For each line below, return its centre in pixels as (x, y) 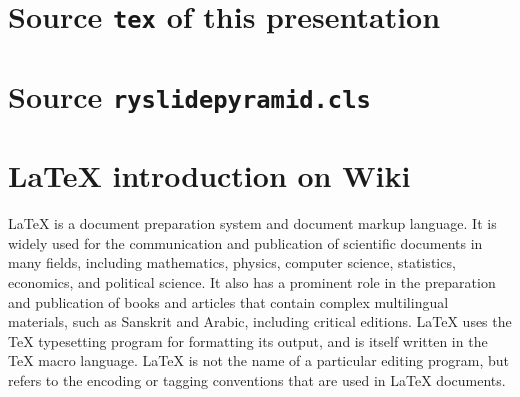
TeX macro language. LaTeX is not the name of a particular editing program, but (258, 360)
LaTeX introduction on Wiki (209, 175)
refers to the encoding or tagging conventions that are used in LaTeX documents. (257, 379)
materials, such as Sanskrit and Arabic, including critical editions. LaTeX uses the (260, 321)
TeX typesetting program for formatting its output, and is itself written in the (248, 340)
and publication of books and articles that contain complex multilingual (228, 301)
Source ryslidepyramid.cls (189, 95)
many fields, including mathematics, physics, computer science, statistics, (232, 262)
